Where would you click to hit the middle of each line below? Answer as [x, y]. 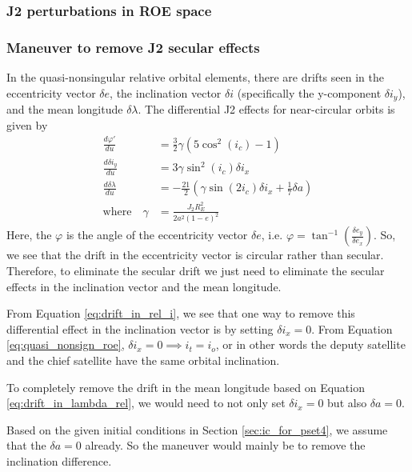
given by [27, 124]
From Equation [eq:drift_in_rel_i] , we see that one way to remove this [181, 313]
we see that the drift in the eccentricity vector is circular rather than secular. [195, 255]
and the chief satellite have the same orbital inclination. [143, 360]
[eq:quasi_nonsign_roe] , [66, 344]
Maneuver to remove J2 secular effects [133, 47]
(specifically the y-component [309, 92]
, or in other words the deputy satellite [310, 344]
